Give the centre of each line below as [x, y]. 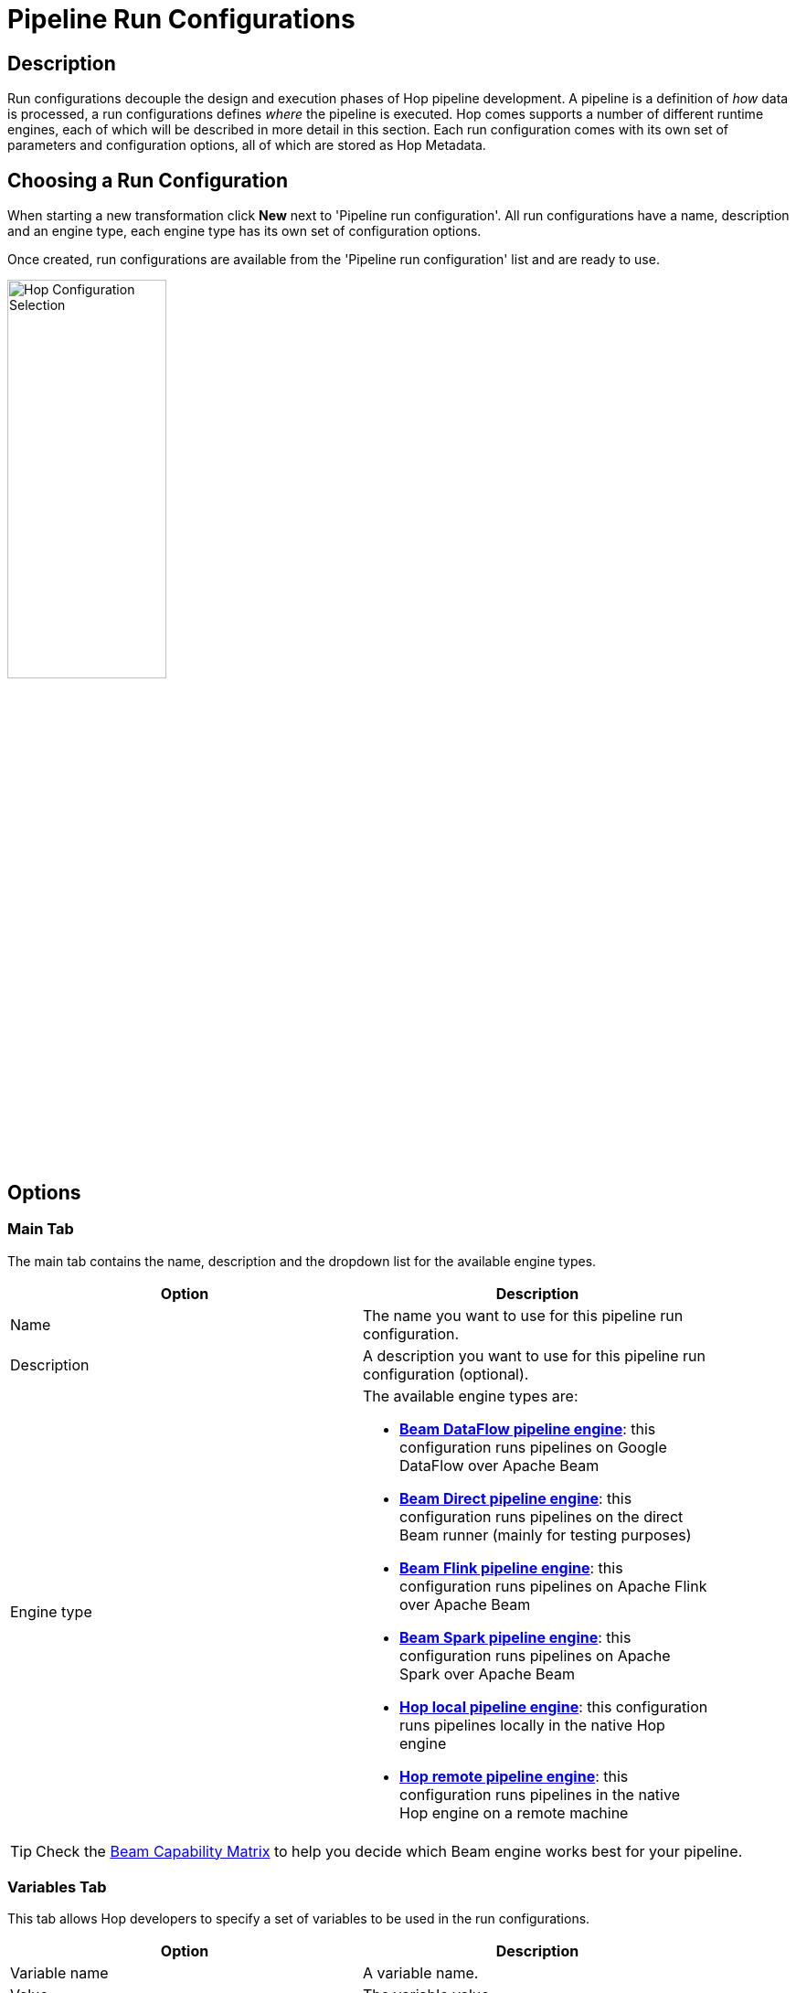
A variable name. [421, 1973]
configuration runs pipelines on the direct [541, 1516]
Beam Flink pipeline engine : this [511, 1567]
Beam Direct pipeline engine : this [516, 1498]
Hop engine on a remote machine [514, 1812]
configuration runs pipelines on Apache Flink [553, 1586]
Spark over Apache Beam [487, 1673]
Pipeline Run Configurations [181, 19]
